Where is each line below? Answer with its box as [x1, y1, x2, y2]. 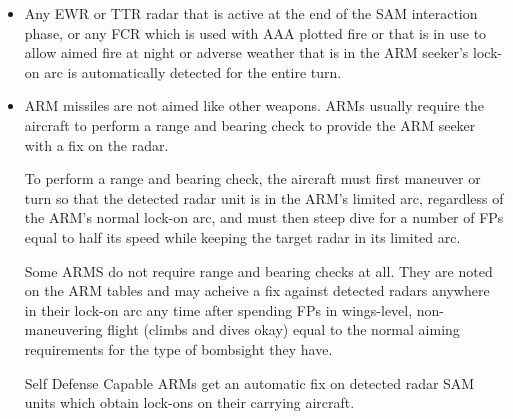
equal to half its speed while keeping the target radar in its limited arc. [24, 226, 461, 247]
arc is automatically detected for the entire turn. [44, 61, 342, 82]
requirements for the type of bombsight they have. [24, 338, 333, 359]
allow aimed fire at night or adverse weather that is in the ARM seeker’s [24, 42, 469, 63]
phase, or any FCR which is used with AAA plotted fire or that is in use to [24, 22, 487, 43]
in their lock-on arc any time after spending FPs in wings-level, [24, 299, 413, 320]
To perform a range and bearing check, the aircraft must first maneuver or [24, 168, 481, 189]
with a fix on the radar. [24, 134, 169, 155]
